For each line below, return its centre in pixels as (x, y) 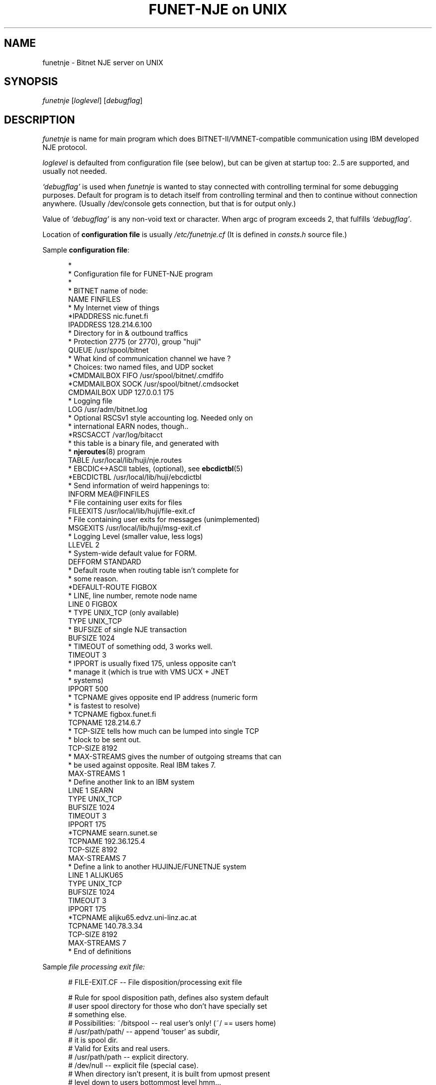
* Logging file (90, 401)
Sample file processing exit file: (94, 967)
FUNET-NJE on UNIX (218, 9)
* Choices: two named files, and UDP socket (141, 367)
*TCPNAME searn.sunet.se (113, 833)
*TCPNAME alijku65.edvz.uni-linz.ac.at (133, 918)
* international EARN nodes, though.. (128, 426)
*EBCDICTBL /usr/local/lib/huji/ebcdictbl (135, 477)
